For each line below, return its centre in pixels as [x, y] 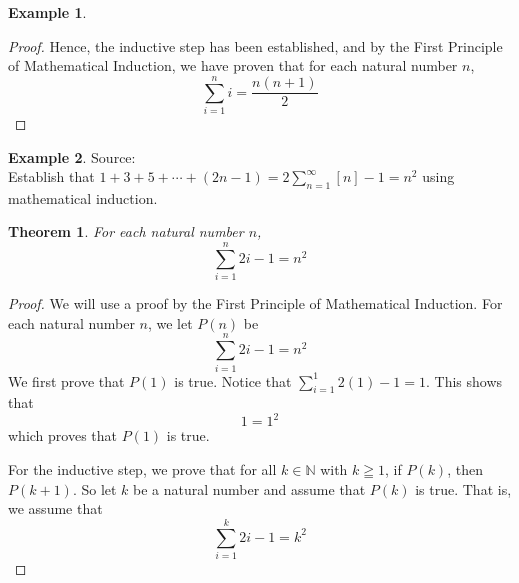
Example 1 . [47, 12]
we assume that [55, 508]
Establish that [51, 176]
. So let [94, 488]
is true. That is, [463, 488]
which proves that [63, 435]
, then [465, 469]
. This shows [464, 380]
